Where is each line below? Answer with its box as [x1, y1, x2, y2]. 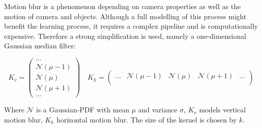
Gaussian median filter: [4, 40, 76, 51]
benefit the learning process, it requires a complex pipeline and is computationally [4, 21, 258, 31]
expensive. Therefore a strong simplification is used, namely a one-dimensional [4, 30, 246, 41]
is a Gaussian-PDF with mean [36, 104, 130, 115]
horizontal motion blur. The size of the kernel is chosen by [56, 114, 237, 124]
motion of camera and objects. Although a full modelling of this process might [4, 11, 246, 21]
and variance [138, 104, 178, 115]
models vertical [199, 104, 246, 115]
